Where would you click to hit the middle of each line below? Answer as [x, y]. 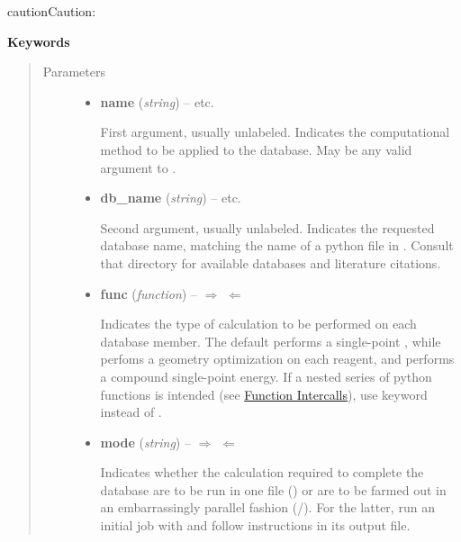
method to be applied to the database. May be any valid [256, 149]
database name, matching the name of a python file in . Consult [277, 245]
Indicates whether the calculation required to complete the [262, 472]
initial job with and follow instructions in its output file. [255, 525]
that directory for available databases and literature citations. [271, 262]
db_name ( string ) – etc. [171, 198]
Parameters [74, 72]
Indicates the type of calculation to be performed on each [258, 324]
